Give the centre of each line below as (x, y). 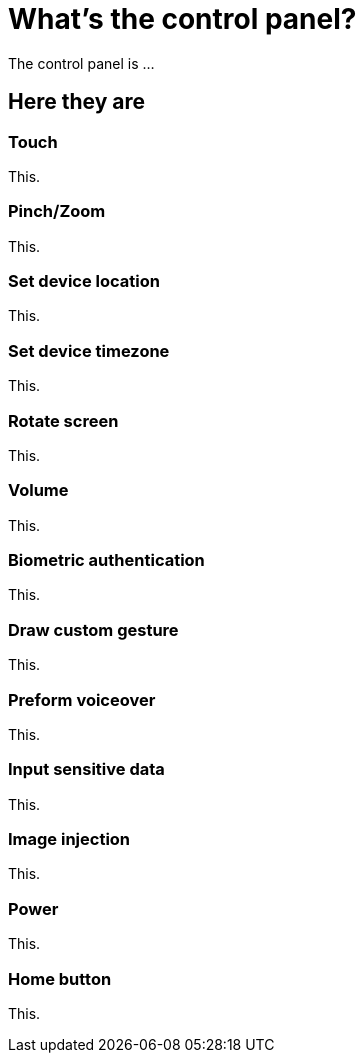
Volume (38, 490)
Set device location (84, 281)
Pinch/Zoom (57, 211)
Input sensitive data (86, 769)
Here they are (77, 102)
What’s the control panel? (182, 19)
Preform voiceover (82, 699)
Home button (60, 978)
